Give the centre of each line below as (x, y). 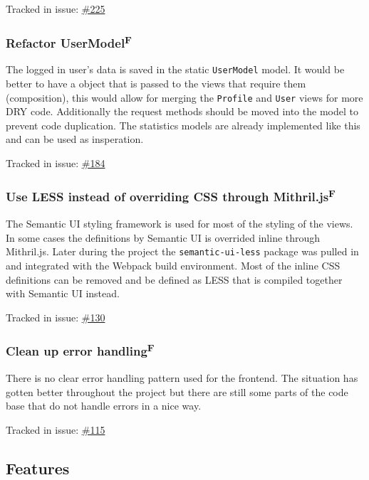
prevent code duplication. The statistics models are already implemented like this (183, 125)
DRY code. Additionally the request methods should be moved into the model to (182, 111)
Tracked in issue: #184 (56, 162)
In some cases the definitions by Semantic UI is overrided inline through (163, 237)
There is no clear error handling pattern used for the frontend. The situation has (182, 378)
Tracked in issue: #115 (56, 429)
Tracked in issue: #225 (56, 9)
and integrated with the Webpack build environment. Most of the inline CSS (173, 266)
